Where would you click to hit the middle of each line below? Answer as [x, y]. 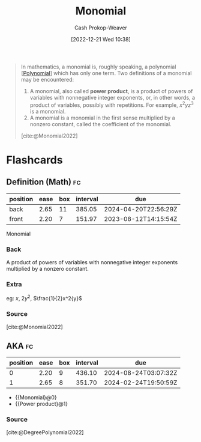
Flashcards [34, 160]
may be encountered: [47, 79]
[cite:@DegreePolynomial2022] [45, 432]
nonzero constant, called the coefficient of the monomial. [101, 124]
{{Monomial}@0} [36, 397]
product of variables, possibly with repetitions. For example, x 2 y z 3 [112, 104]
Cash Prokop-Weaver [101, 28]
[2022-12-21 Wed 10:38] [101, 39]
